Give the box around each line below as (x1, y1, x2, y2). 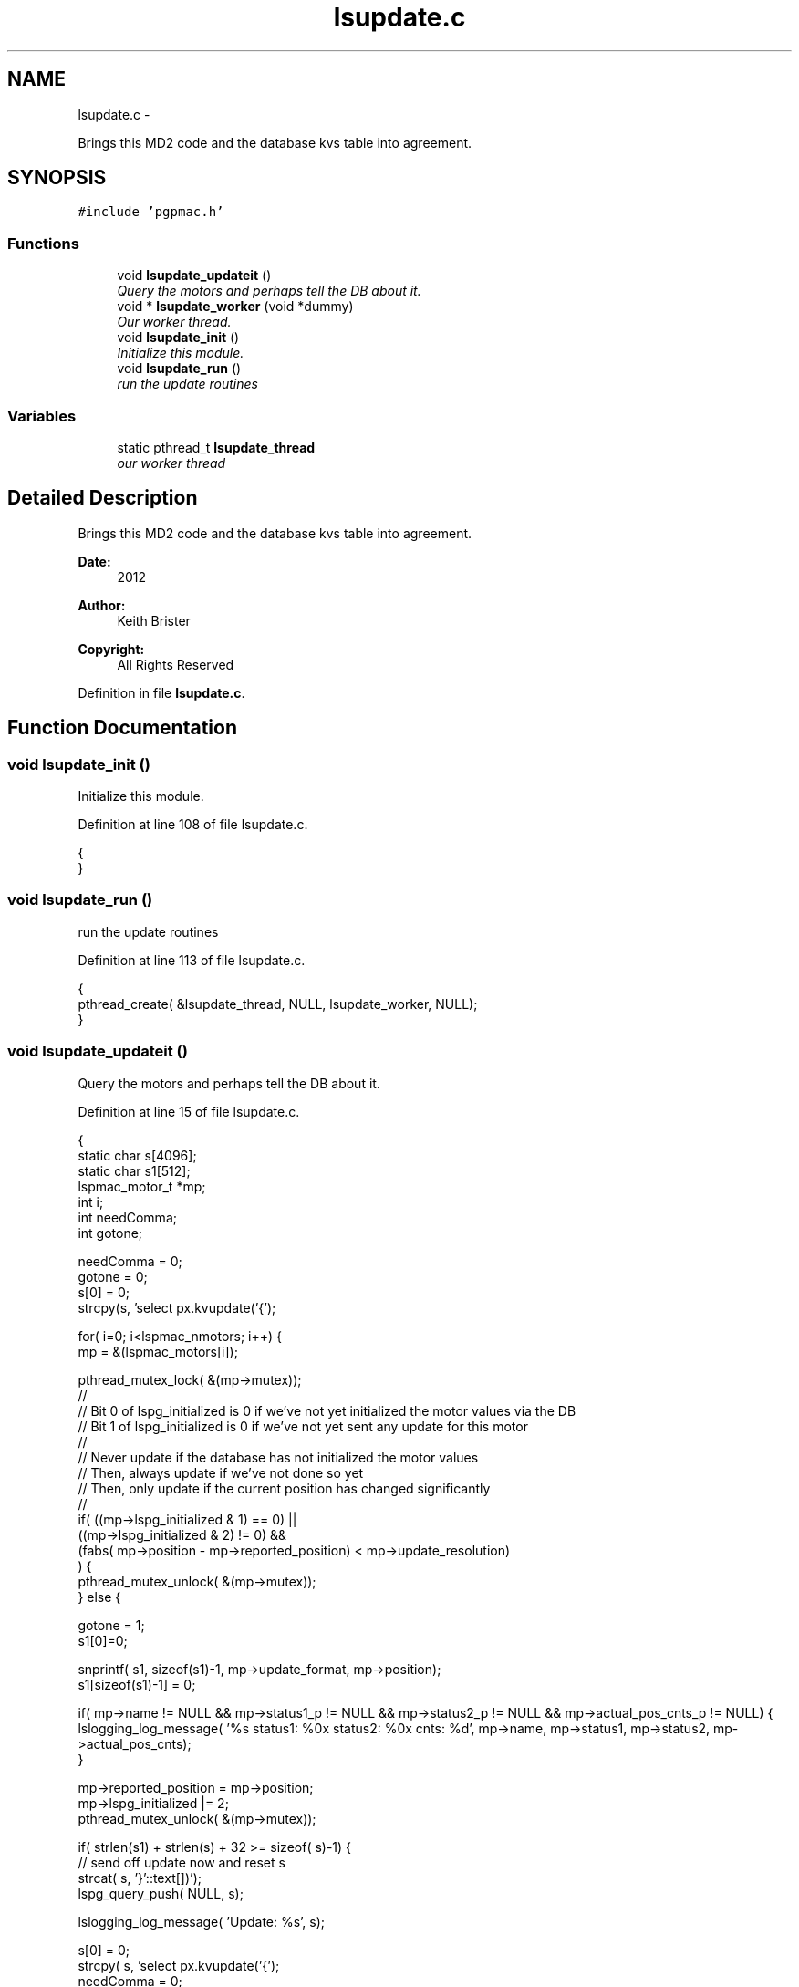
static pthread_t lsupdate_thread (117, 439, 316, 455)
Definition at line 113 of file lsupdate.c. (78, 952, 306, 968)
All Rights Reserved (117, 656, 234, 672)
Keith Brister (117, 612, 191, 629)
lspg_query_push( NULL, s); (78, 1885, 244, 1901)
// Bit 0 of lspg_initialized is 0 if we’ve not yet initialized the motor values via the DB (78, 1402, 576, 1419)
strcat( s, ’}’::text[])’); (78, 1869, 202, 1886)
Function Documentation (7, 716, 237, 740)
